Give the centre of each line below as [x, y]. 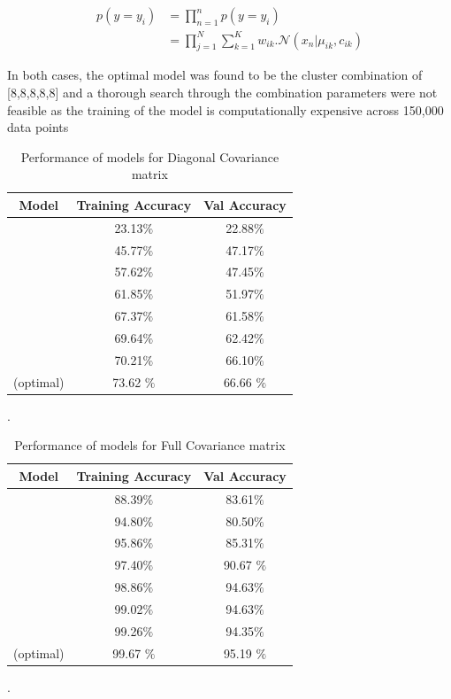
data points [38, 127]
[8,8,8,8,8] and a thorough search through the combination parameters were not [222, 92]
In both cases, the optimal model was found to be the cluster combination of [215, 75]
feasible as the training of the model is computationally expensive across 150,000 [225, 109]
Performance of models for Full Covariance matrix [150, 445]
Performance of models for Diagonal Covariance [150, 156]
